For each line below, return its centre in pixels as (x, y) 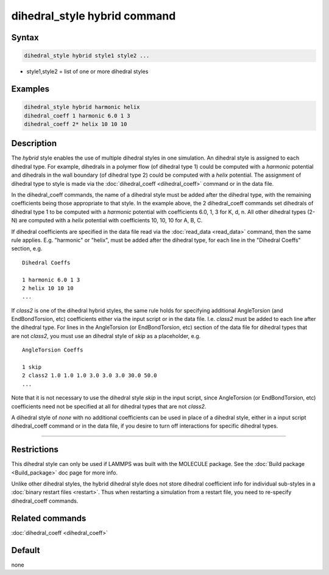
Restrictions (35, 450)
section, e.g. (27, 249)
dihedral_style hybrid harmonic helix (82, 107)
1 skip (32, 367)
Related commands (49, 518)
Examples (30, 89)
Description (34, 143)
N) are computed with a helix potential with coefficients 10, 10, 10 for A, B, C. (107, 220)
